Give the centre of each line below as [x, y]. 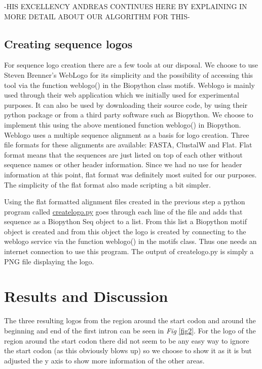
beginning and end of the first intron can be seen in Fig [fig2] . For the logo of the [130, 330]
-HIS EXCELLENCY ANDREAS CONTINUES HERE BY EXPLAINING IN [126, 6]
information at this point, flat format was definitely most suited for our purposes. [130, 174]
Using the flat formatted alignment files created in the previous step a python [125, 202]
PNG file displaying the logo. [49, 261]
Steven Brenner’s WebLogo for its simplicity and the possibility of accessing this [129, 74]
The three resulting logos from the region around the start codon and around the [130, 320]
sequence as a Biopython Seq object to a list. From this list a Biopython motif [125, 221]
